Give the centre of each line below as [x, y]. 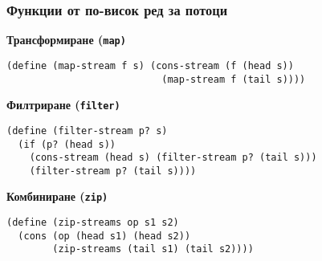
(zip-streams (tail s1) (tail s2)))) [153, 249]
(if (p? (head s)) [67, 144]
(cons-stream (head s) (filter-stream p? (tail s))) [173, 158]
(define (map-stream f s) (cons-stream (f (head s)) [150, 65]
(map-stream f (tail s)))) [234, 79]
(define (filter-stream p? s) [87, 130]
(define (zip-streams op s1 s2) [93, 223]
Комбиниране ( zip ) [57, 196]
